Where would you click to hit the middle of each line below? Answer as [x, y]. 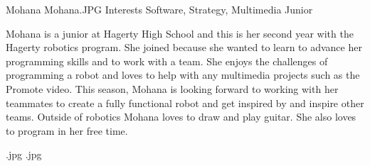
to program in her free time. [67, 130]
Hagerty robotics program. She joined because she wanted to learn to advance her [184, 47]
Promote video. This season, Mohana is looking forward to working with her [172, 88]
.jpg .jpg [24, 154]
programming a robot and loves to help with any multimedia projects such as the [183, 75]
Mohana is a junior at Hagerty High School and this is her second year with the [180, 33]
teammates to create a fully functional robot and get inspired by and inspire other [185, 103]
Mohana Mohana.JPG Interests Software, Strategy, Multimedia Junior [159, 9]
